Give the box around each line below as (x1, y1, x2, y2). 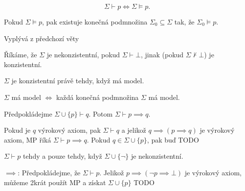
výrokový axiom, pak (38, 125, 101, 135)
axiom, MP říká (4, 134, 51, 144)
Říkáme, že (4, 49, 37, 60)
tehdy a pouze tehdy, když (22, 151, 102, 161)
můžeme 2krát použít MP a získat (4, 177, 106, 187)
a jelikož (121, 125, 146, 135)
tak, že (174, 17, 195, 26)
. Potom (89, 108, 113, 119)
